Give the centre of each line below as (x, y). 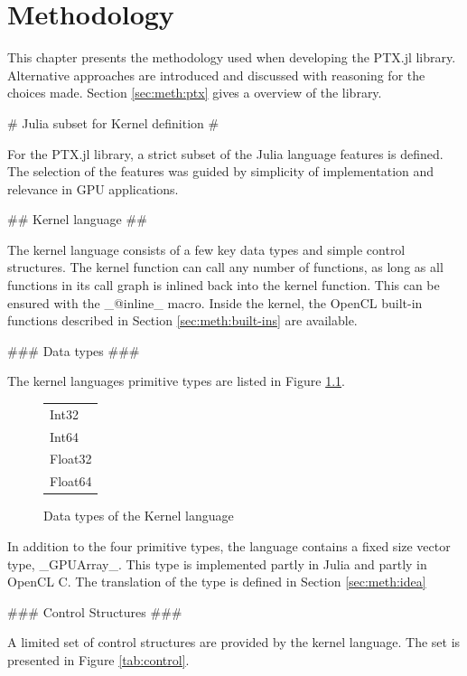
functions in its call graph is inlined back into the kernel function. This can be (224, 285)
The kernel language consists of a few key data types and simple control (206, 249)
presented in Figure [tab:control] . (98, 659)
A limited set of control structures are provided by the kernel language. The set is (234, 642)
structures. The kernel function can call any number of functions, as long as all (225, 267)
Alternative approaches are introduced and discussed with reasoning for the (216, 75)
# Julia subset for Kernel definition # (113, 122)
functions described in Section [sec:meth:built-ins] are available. (182, 320)
